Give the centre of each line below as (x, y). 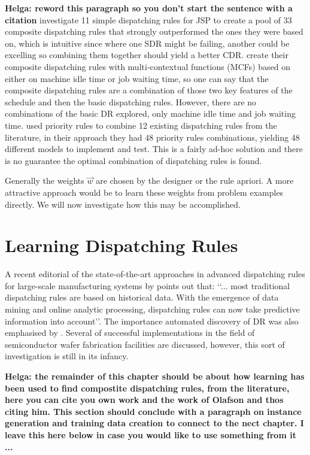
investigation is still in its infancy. (67, 356)
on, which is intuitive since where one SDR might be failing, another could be (147, 43)
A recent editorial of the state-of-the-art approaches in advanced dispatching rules (155, 274)
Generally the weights (45, 181)
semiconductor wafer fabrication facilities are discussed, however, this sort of (145, 344)
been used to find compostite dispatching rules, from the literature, (147, 388)
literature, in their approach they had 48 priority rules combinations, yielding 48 (152, 137)
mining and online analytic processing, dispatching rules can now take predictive (152, 309)
